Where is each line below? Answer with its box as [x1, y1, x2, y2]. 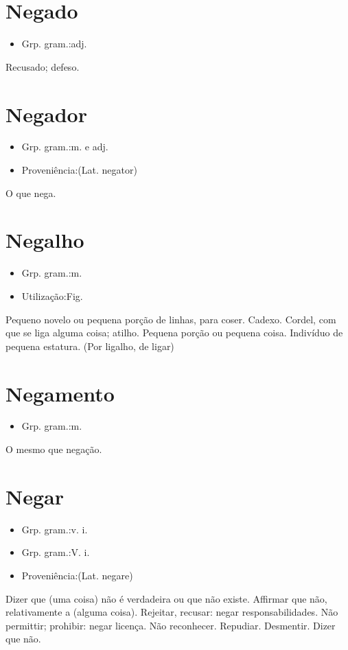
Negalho [5, 226, 84, 254]
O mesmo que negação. [5, 442, 102, 456]
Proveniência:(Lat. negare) [21, 568, 133, 582]
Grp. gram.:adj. [21, 36, 87, 51]
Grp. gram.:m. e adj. [21, 139, 108, 154]
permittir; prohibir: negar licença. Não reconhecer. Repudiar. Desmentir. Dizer [5, 618, 336, 632]
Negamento [5, 379, 115, 407]
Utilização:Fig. [21, 288, 83, 303]
